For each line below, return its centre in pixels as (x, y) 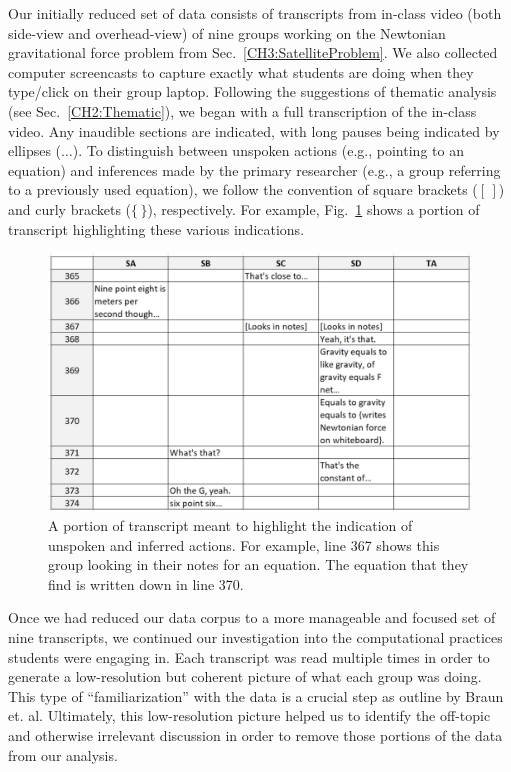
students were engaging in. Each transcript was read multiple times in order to (249, 656)
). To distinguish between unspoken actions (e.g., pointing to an (268, 150)
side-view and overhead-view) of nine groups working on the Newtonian (227, 32)
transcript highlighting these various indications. (156, 228)
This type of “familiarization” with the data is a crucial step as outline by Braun (256, 695)
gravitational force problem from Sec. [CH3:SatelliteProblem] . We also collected (253, 52)
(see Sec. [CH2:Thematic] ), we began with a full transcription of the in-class (242, 110)
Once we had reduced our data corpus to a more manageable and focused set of (252, 617)
